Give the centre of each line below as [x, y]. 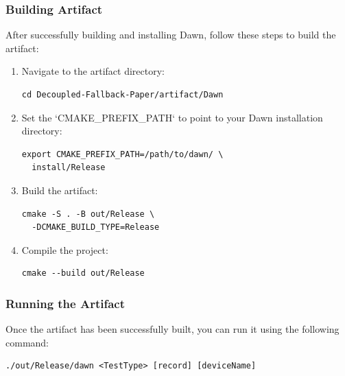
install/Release [69, 168]
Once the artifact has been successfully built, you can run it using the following [172, 329]
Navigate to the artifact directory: [93, 71]
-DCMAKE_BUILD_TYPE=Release [96, 227]
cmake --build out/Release [83, 273]
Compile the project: [65, 249]
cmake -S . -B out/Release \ [88, 214]
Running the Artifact [66, 303]
